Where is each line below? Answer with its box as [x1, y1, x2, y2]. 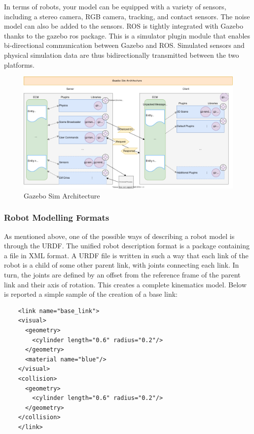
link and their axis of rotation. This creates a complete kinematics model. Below [4, 279, 247, 289]
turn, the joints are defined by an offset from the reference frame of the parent [4, 270, 241, 280]
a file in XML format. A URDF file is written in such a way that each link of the [4, 250, 249, 260]
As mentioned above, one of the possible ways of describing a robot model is [4, 231, 235, 241]
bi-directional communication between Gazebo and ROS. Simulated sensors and [4, 40, 245, 50]
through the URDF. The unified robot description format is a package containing [4, 240, 250, 251]
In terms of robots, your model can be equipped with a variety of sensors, [4, 1, 226, 11]
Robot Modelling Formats [4, 211, 109, 224]
